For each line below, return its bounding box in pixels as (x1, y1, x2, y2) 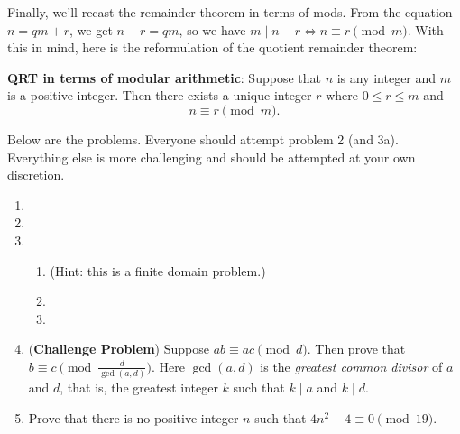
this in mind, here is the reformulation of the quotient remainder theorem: (7, 38, 418, 57)
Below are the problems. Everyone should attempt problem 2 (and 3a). (7, 129, 399, 148)
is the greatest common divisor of (260, 356, 443, 375)
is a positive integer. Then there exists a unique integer (7, 86, 312, 105)
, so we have (179, 20, 246, 39)
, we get (69, 20, 113, 39)
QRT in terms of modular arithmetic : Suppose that (7, 68, 321, 87)
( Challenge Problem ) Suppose (28, 339, 209, 358)
